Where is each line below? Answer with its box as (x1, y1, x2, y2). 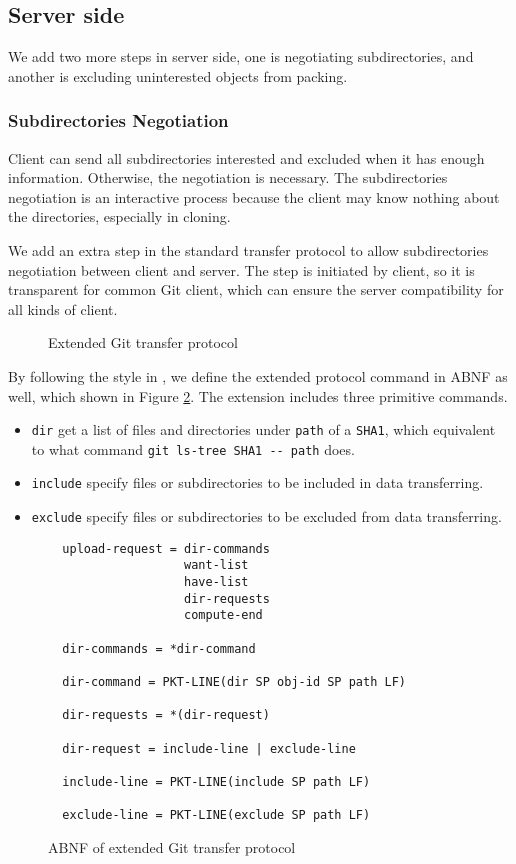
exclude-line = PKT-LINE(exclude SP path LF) (62, 808, 371, 823)
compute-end (184, 608, 263, 623)
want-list (184, 558, 249, 573)
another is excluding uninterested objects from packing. (8, 65, 348, 86)
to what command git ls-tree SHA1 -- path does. (31, 438, 355, 459)
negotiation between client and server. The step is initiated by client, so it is (8, 259, 475, 280)
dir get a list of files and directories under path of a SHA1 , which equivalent (31, 419, 496, 440)
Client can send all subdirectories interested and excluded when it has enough (8, 147, 485, 168)
